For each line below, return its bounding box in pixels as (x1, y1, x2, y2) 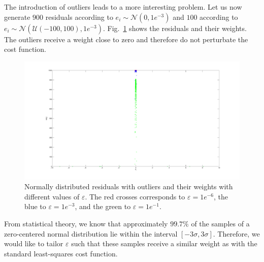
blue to (24, 201, 46, 212)
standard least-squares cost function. (4, 248, 118, 258)
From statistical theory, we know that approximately (4, 218, 168, 229)
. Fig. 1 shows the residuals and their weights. (103, 22, 247, 33)
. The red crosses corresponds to (85, 191, 185, 201)
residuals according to (45, 11, 113, 22)
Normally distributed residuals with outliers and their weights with (24, 181, 233, 192)
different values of (24, 191, 80, 201)
